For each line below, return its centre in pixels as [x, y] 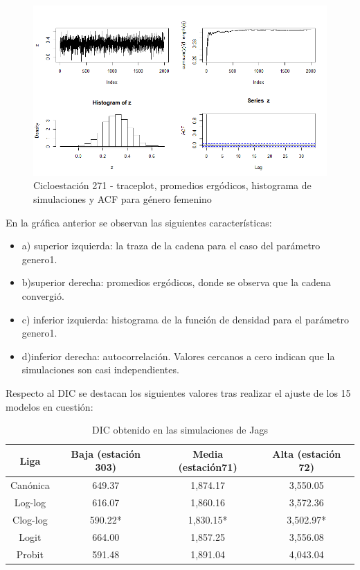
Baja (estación [106, 453]
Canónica [30, 485]
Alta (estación [307, 453]
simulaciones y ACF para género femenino [123, 199]
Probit [30, 554]
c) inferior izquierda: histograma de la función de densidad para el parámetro [185, 319]
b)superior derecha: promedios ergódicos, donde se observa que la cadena [176, 282]
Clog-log [30, 519]
